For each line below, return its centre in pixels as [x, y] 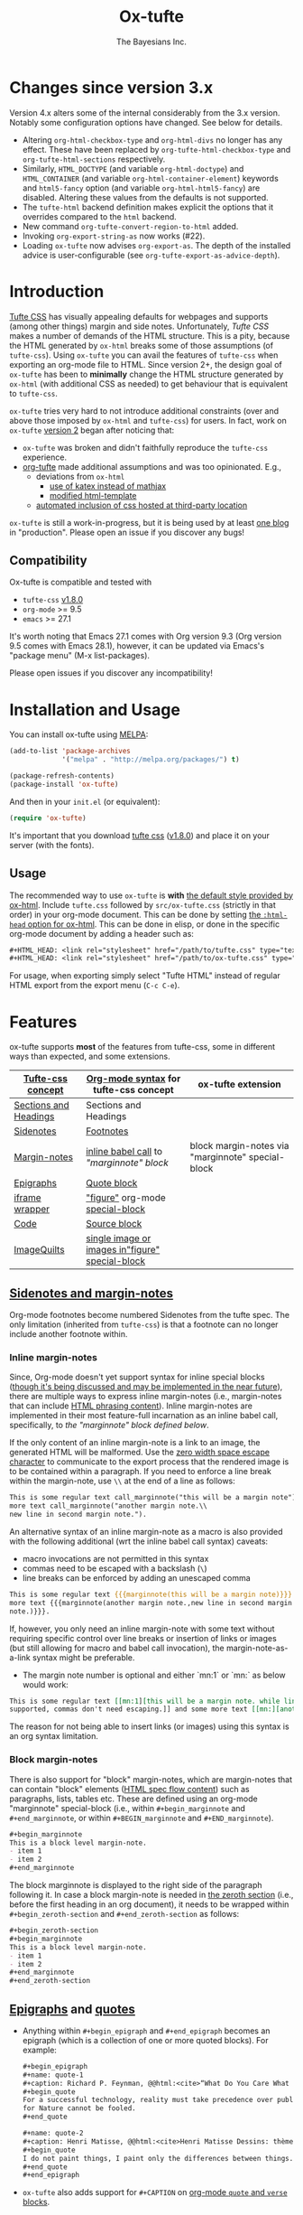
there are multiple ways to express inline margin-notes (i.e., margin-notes [146, 1397]
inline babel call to [124, 1152]
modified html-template [93, 495]
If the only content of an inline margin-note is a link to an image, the [135, 1443]
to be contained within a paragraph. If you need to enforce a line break [141, 1472]
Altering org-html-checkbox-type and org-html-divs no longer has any [152, 140]
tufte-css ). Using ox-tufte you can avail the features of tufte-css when [144, 355]
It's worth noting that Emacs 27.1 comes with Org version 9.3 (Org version [146, 636]
